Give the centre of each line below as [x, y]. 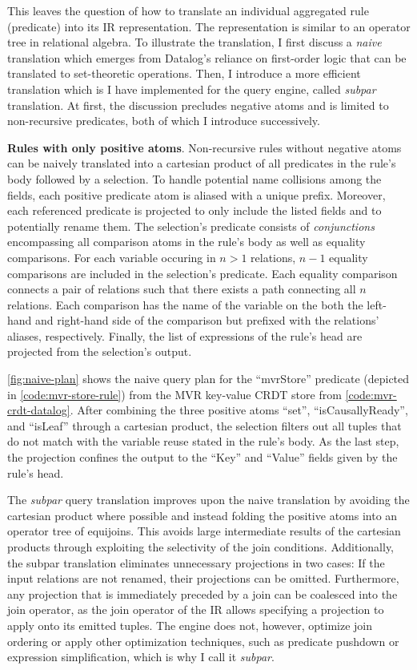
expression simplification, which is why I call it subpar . [141, 657]
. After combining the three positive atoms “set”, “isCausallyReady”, [239, 410]
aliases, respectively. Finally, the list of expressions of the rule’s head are [185, 335]
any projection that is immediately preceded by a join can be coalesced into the [202, 593]
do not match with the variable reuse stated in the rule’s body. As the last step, [203, 441]
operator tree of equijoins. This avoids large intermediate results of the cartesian [204, 531]
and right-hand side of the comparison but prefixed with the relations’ [207, 320]
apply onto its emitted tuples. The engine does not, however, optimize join [190, 625]
